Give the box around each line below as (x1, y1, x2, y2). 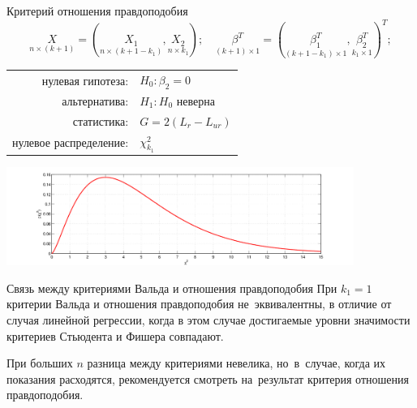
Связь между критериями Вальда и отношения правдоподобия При (6, 279, 337, 296)
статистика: (72, 112, 129, 129)
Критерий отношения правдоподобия (6, 2, 188, 19)
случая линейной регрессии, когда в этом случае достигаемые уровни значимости (6, 311, 411, 329)
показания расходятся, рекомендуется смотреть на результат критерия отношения (6, 370, 409, 387)
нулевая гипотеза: (41, 71, 129, 88)
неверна (176, 92, 215, 109)
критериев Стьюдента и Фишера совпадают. (6, 327, 224, 344)
